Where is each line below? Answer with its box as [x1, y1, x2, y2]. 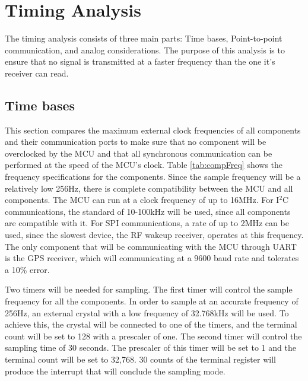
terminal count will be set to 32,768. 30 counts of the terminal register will [5, 353, 276, 365]
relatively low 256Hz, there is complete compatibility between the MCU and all [5, 182, 293, 194]
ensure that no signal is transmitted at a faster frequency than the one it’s [5, 55, 275, 68]
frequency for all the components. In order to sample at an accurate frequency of [5, 295, 299, 307]
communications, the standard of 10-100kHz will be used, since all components [5, 205, 291, 217]
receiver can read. [5, 66, 69, 79]
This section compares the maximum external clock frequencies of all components [5, 123, 301, 136]
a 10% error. [5, 263, 50, 275]
